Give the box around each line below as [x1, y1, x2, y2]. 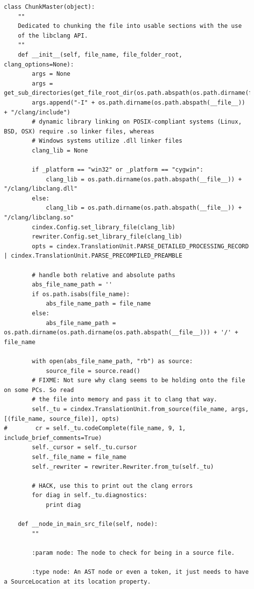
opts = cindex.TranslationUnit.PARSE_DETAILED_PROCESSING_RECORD [32, 242, 249, 250]
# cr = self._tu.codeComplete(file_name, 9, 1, [4, 425, 186, 432]
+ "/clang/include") [4, 109, 71, 116]
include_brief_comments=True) [4, 434, 102, 441]
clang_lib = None [32, 147, 88, 154]
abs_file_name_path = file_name [45, 300, 151, 307]
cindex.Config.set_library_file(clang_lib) [32, 223, 175, 231]
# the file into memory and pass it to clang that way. [32, 396, 217, 403]
